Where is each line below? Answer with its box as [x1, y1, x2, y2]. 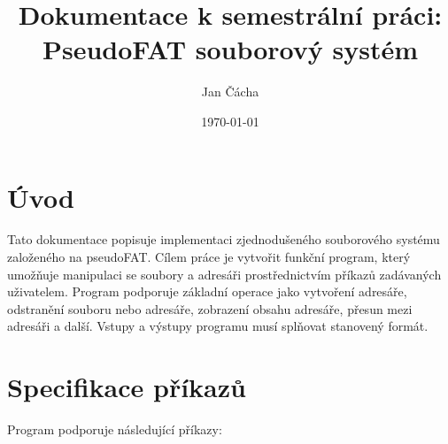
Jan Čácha [201, 82, 259, 101]
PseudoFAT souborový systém [42, 31, 419, 67]
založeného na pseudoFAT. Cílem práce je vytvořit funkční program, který [7, 248, 411, 266]
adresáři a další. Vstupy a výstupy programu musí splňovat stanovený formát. [7, 317, 429, 335]
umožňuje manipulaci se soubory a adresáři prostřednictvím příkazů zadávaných [7, 264, 442, 283]
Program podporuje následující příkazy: [7, 420, 222, 439]
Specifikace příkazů [7, 369, 246, 405]
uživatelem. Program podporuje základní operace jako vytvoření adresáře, [7, 282, 407, 301]
